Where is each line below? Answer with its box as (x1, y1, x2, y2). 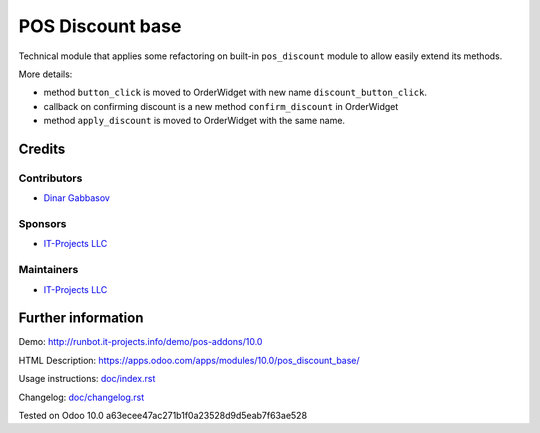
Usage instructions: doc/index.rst (18, 373, 156, 385)
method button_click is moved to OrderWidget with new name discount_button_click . (43, 86, 427, 99)
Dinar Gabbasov (43, 192, 110, 204)
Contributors (18, 171, 83, 185)
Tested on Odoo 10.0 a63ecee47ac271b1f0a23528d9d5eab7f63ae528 (18, 410, 308, 422)
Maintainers (18, 263, 79, 277)
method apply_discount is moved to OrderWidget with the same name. (43, 115, 345, 127)
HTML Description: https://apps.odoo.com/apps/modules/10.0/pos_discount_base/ (18, 354, 360, 366)
